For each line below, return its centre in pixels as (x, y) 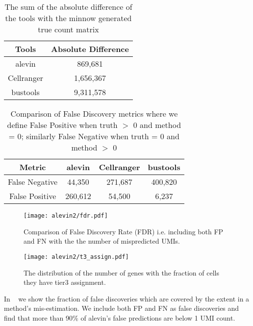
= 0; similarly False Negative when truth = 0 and (94, 136)
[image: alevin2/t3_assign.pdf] (76, 257)
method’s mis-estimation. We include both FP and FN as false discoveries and (122, 308)
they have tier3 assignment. (65, 282)
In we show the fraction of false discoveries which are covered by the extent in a (127, 298)
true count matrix (68, 29)
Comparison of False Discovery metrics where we (94, 113)
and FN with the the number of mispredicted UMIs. (102, 241)
